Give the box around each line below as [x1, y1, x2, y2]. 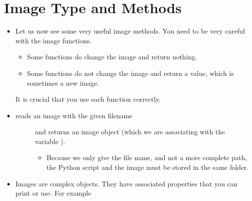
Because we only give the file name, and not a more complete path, [46, 152, 247, 163]
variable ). [35, 136, 65, 146]
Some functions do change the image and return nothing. [27, 52, 197, 62]
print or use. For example [15, 188, 91, 198]
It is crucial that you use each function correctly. [15, 94, 161, 104]
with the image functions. [15, 35, 92, 45]
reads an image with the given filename [15, 110, 133, 120]
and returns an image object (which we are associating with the [35, 127, 225, 137]
